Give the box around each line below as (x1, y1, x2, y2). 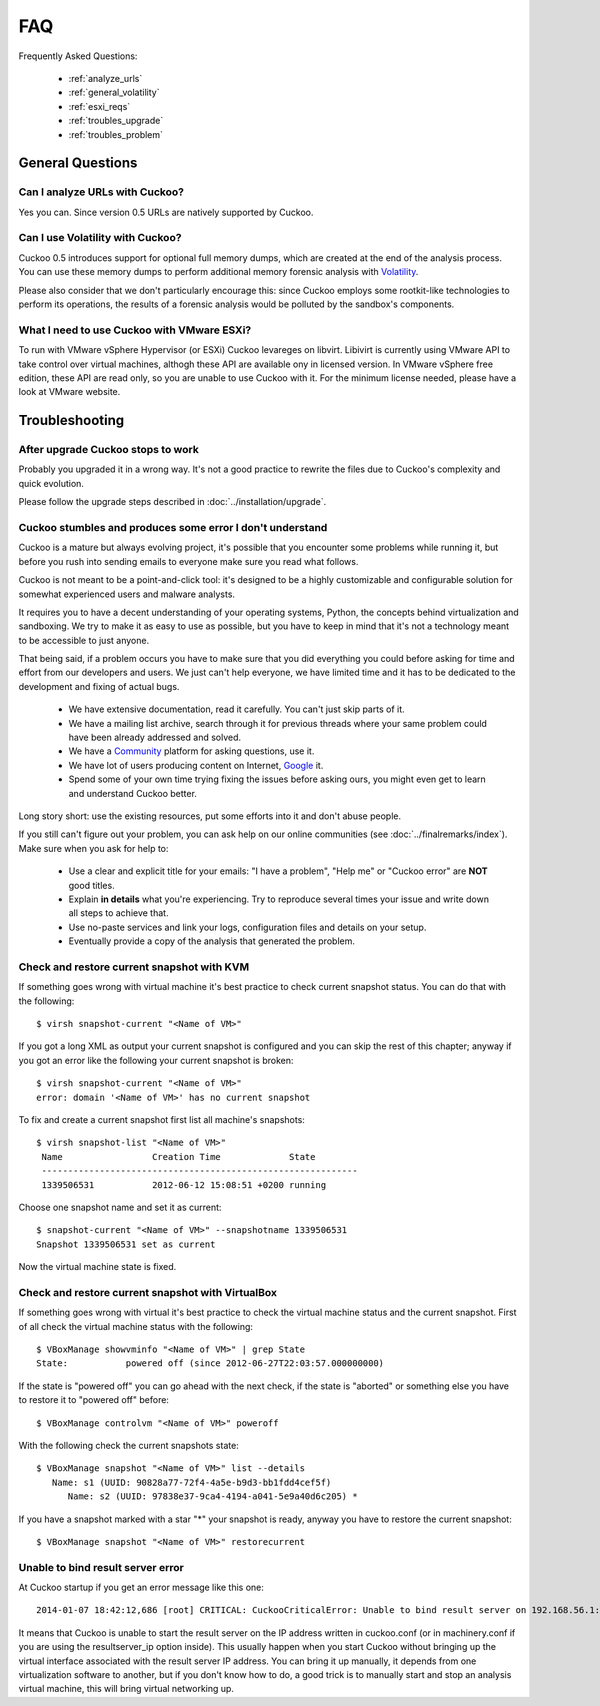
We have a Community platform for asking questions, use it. (68, 745, 315, 757)
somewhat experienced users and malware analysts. (18, 588, 235, 600)
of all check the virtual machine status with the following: (18, 1320, 254, 1332)
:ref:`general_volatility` (68, 86, 160, 99)
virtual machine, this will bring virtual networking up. (18, 1683, 235, 1695)
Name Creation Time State (41, 1151, 316, 1162)
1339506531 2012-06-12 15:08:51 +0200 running (41, 1179, 327, 1190)
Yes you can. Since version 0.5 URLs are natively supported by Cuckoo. (18, 206, 314, 218)
